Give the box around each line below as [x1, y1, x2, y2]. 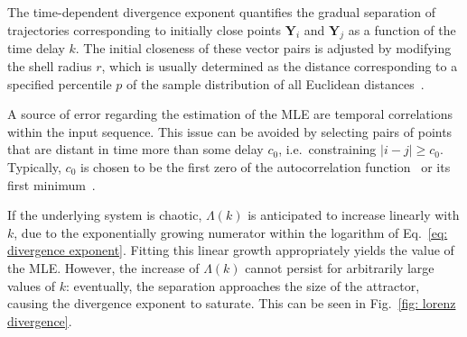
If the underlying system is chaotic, [7, 205, 202, 224]
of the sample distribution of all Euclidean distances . [126, 74, 425, 93]
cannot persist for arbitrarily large [245, 258, 434, 277]
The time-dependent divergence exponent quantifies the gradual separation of [7, 3, 435, 21]
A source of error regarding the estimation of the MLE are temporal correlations [7, 105, 453, 123]
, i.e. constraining [278, 140, 377, 159]
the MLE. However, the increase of [7, 258, 200, 277]
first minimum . [7, 175, 96, 194]
